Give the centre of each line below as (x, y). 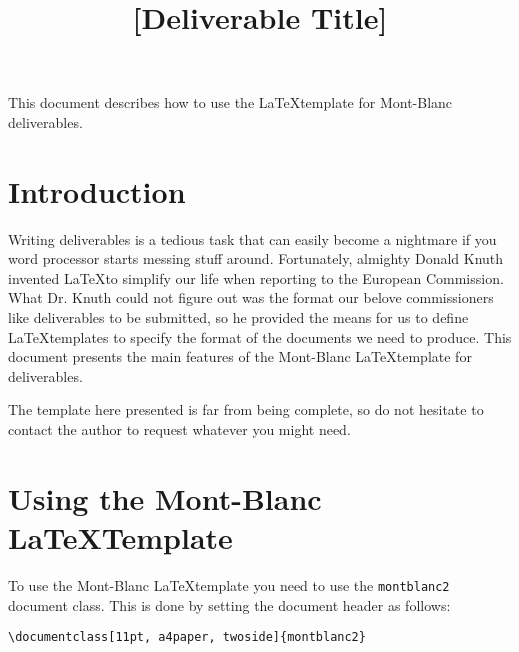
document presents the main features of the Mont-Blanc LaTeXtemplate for (240, 356)
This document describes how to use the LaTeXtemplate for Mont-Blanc (230, 102)
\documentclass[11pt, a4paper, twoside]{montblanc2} (187, 637)
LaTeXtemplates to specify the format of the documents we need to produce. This (260, 336)
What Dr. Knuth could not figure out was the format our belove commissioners (251, 297)
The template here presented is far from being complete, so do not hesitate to (246, 409)
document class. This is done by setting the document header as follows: (229, 604)
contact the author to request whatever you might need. (179, 429)
